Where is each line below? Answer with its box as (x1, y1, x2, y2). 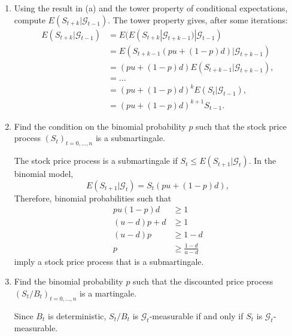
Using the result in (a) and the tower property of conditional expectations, (14, 2, 288, 14)
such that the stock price (196, 120, 287, 132)
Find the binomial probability (14, 275, 123, 288)
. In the (248, 154, 276, 167)
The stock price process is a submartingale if (14, 154, 178, 167)
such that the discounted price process (133, 275, 273, 288)
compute (14, 13, 45, 26)
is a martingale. (80, 287, 137, 300)
